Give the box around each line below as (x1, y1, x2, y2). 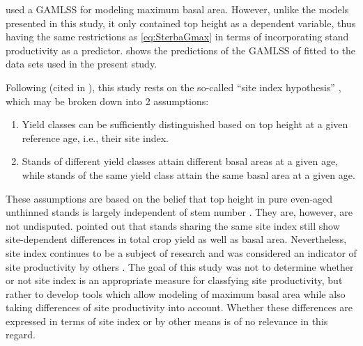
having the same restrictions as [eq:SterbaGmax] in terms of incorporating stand (6, 29, 349, 44)
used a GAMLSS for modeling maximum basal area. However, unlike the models (6, 2, 349, 16)
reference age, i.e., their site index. (22, 130, 169, 145)
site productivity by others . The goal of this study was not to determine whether (6, 259, 354, 274)
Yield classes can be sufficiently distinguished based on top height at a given (22, 117, 348, 132)
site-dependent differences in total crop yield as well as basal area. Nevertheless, (6, 232, 347, 246)
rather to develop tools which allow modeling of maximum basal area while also (6, 286, 346, 301)
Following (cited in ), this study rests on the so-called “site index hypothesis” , (6, 79, 341, 94)
